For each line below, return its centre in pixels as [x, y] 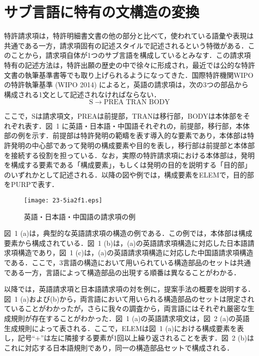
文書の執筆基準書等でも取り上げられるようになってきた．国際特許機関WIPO [129, 75]
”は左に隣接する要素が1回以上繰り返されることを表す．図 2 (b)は [147, 338]
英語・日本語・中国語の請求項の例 [80, 216]
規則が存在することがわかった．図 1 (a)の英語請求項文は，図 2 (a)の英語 [130, 318]
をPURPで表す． [31, 184]
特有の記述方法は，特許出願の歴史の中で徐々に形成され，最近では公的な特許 [129, 65]
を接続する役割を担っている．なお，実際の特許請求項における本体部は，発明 [129, 155]
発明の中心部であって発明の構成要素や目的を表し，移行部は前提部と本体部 [133, 145]
